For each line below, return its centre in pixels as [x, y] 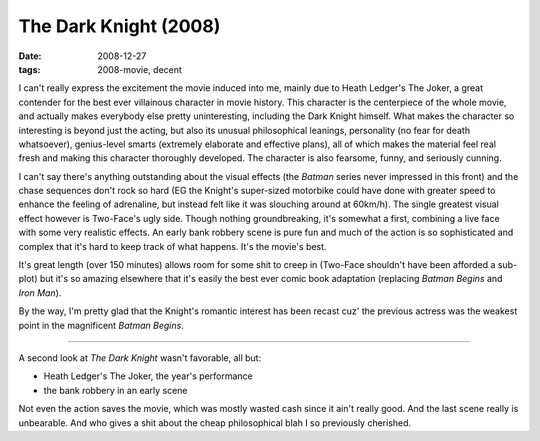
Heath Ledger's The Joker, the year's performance [148, 376]
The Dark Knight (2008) [119, 26]
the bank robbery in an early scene [116, 390]
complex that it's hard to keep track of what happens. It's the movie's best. [172, 246]
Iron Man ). [40, 292]
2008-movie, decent [139, 69]
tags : [29, 69]
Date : [30, 56]
